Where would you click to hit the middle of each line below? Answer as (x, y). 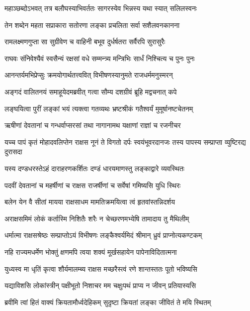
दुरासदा (13, 152)
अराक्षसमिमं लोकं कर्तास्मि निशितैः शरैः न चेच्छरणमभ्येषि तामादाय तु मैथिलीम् (97, 218)
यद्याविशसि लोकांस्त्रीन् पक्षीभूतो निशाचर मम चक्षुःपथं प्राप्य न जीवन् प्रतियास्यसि (100, 285)
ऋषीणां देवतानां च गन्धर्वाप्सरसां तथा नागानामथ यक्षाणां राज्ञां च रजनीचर (93, 125)
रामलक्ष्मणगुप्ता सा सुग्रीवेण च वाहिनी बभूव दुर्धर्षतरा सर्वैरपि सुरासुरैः (85, 42)
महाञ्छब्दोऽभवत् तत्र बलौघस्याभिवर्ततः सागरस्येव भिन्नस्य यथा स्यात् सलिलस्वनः (101, 8)
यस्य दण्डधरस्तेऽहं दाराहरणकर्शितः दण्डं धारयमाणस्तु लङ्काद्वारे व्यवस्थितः (95, 168)
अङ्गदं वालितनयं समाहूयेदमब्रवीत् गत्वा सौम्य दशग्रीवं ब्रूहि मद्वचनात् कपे (91, 91)
